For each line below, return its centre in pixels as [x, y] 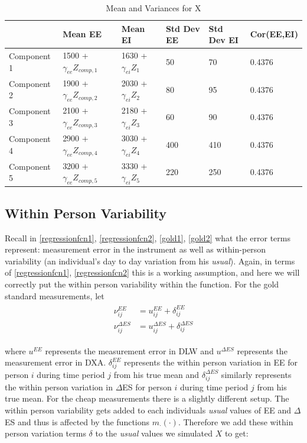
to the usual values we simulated [154, 433]
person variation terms [45, 433]
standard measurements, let [55, 295]
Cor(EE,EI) [274, 34]
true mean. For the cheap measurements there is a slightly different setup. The [147, 398]
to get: [236, 433]
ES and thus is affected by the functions [77, 421]
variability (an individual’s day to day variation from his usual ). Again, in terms [150, 261]
